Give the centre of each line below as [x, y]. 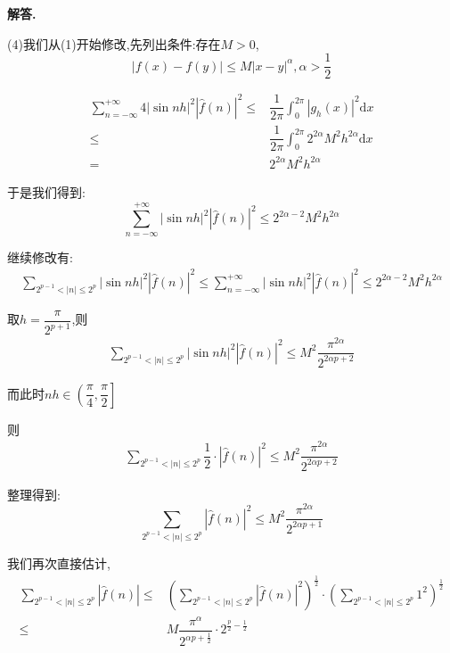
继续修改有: [40, 256]
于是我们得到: [46, 192]
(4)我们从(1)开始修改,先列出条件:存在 [114, 43]
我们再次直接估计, [59, 562]
